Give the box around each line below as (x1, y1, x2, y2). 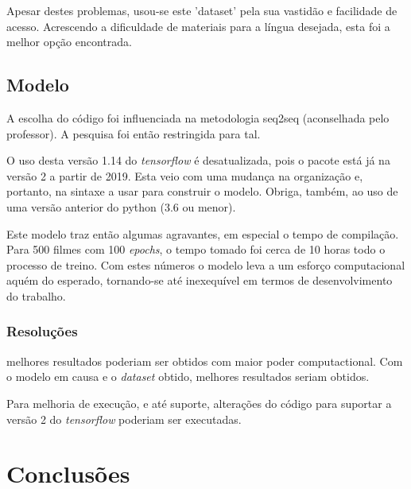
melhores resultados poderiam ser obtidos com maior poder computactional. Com (6, 352, 403, 369)
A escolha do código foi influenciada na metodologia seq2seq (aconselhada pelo (6, 109, 390, 126)
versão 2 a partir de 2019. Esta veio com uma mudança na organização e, (6, 167, 363, 184)
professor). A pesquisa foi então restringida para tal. (6, 125, 261, 142)
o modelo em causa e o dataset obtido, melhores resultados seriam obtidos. (6, 368, 370, 385)
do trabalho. (6, 287, 66, 304)
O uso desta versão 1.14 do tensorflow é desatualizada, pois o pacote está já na (6, 152, 390, 169)
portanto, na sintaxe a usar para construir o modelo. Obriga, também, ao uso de (6, 183, 398, 200)
